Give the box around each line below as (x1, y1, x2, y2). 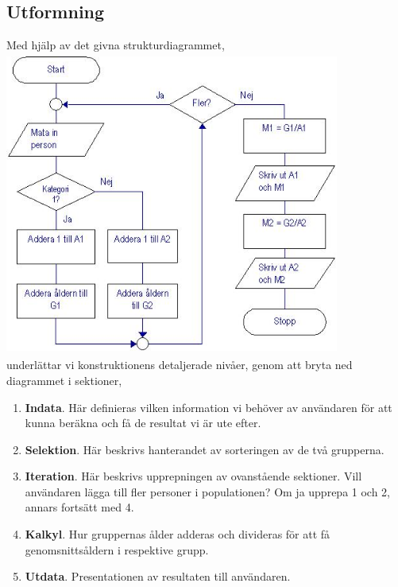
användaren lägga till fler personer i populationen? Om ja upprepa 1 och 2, (25, 483, 391, 500)
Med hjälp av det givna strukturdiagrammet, (6, 37, 225, 53)
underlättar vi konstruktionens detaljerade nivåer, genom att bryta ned (6, 356, 353, 373)
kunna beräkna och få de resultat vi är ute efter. (25, 414, 261, 431)
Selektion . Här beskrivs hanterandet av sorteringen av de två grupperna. (25, 441, 384, 457)
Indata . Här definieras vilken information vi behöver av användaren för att (25, 398, 392, 415)
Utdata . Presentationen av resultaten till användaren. (25, 568, 291, 585)
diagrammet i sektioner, (6, 371, 122, 388)
